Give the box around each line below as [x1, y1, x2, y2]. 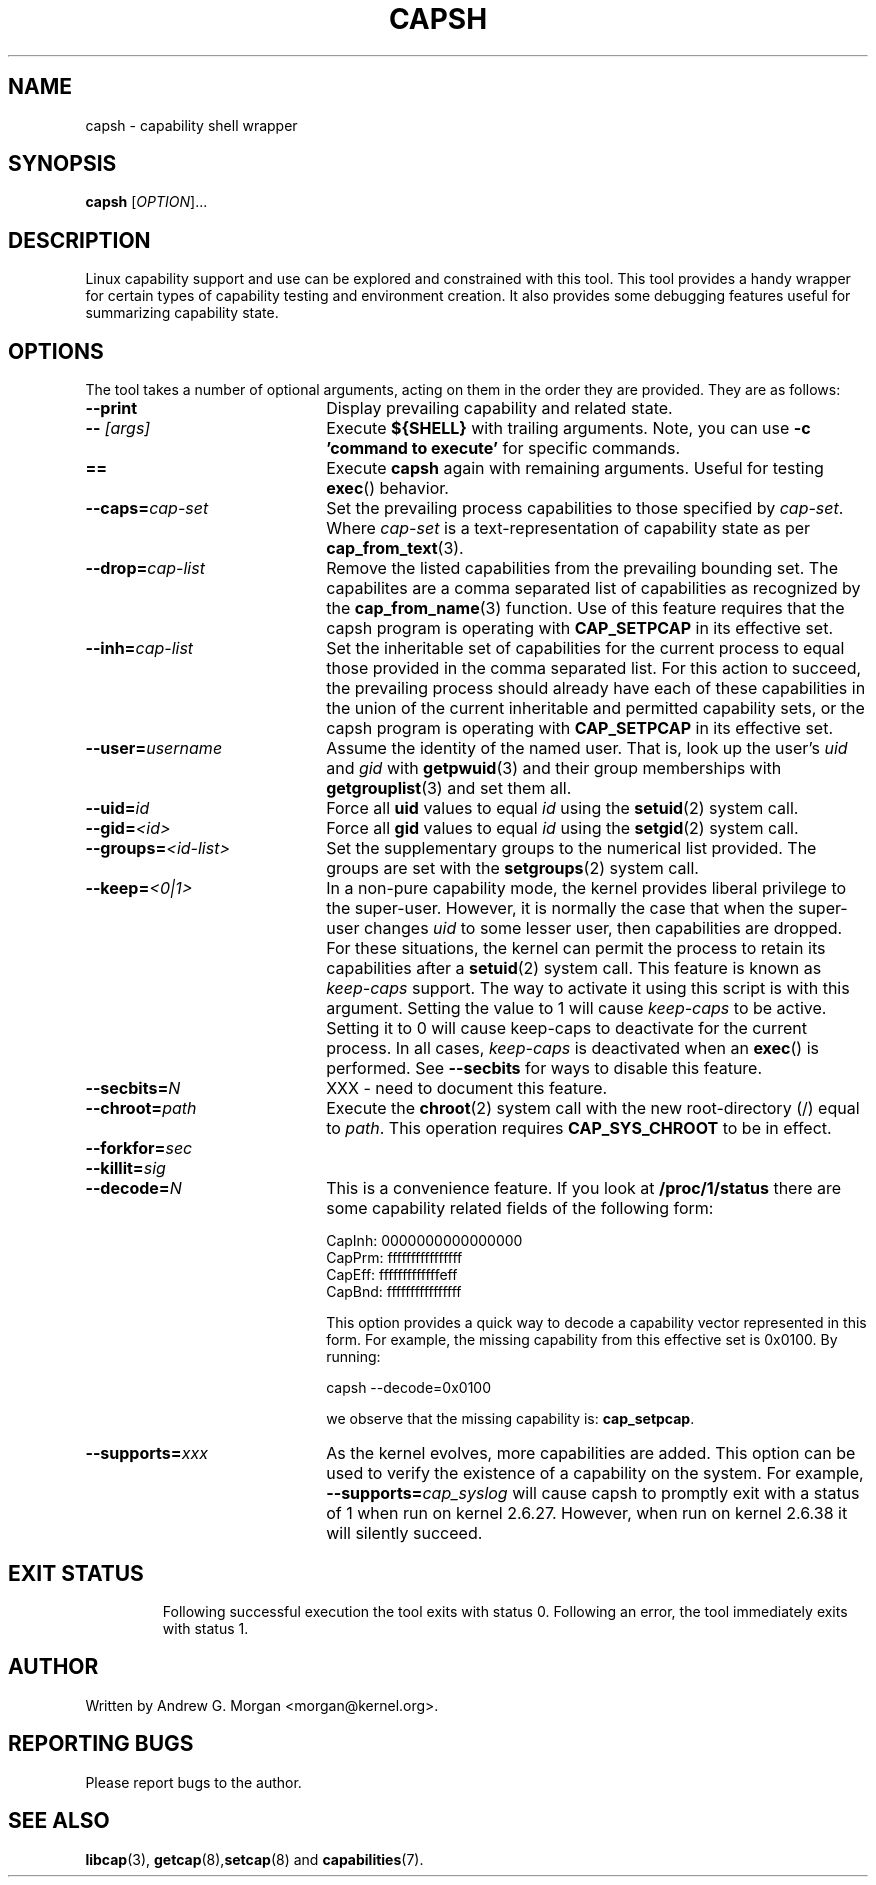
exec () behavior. [326, 478, 449, 499]
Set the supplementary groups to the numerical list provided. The [326, 838, 817, 859]
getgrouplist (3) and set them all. [326, 778, 572, 799]
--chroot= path [85, 1098, 197, 1119]
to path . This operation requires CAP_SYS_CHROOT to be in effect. [326, 1118, 832, 1139]
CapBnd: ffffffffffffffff [326, 1283, 462, 1301]
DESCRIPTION [8, 227, 151, 253]
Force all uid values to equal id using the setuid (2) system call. [326, 798, 799, 819]
